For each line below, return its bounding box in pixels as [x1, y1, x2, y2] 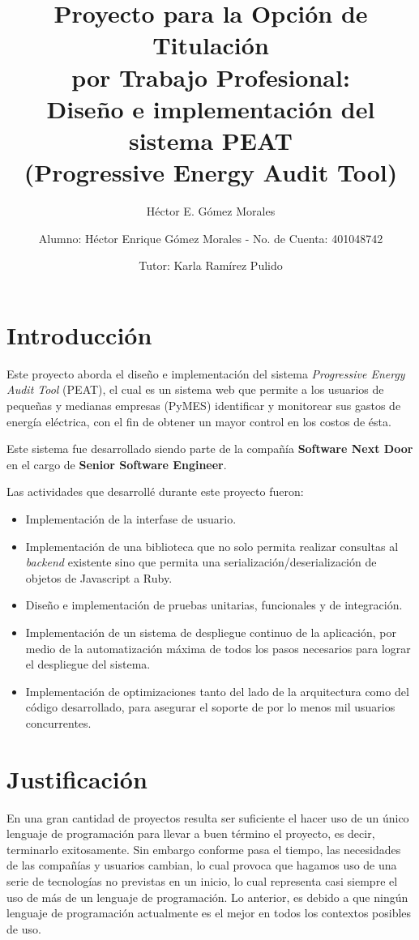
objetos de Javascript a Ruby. [25, 569, 173, 586]
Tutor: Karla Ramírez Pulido [139, 257, 283, 274]
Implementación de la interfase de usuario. [25, 510, 237, 527]
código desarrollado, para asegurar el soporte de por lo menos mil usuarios [25, 699, 395, 716]
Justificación [6, 762, 148, 795]
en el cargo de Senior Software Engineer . [6, 455, 227, 472]
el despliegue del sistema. [25, 656, 151, 673]
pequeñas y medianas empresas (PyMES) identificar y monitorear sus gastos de [6, 396, 401, 413]
